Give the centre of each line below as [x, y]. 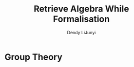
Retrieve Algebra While [81, 9]
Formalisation [81, 19]
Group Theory [34, 57]
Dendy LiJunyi [81, 32]
